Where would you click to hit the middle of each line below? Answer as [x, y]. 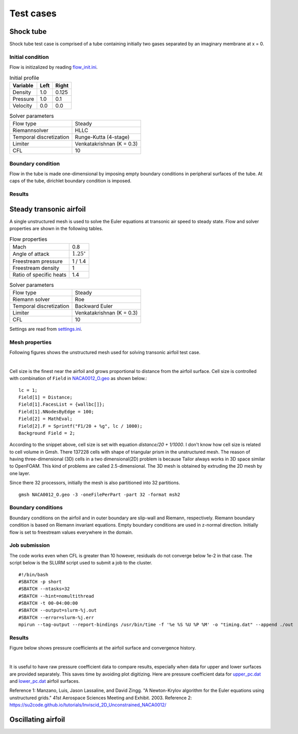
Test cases [33, 13]
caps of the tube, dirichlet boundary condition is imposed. [70, 181]
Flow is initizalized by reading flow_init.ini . [54, 67]
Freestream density [36, 268]
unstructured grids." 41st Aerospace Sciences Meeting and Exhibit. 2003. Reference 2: [101, 698]
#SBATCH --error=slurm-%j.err [56, 617]
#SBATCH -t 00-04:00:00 [48, 603]
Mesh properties [31, 342]
